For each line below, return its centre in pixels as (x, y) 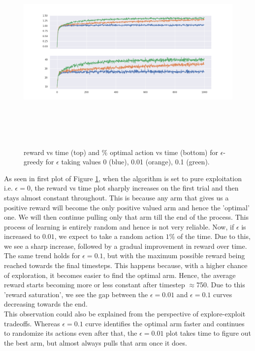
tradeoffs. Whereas (32, 323)
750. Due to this (221, 285)
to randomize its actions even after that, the (71, 333)
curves (223, 294)
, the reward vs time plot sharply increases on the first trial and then (134, 188)
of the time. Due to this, (214, 236)
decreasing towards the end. (46, 304)
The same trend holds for (42, 255)
